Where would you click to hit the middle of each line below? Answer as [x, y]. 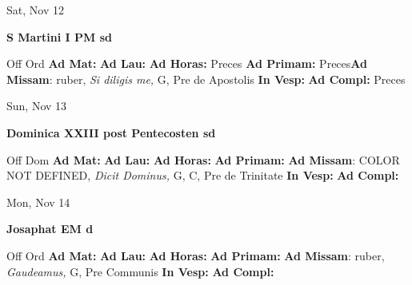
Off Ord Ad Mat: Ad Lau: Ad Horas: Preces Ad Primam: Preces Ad [187, 63]
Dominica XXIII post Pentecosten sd [111, 132]
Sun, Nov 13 [37, 106]
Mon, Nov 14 [38, 202]
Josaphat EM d [50, 229]
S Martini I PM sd [59, 36]
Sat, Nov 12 [35, 10]
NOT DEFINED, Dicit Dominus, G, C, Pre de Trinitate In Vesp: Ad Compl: [203, 175]
